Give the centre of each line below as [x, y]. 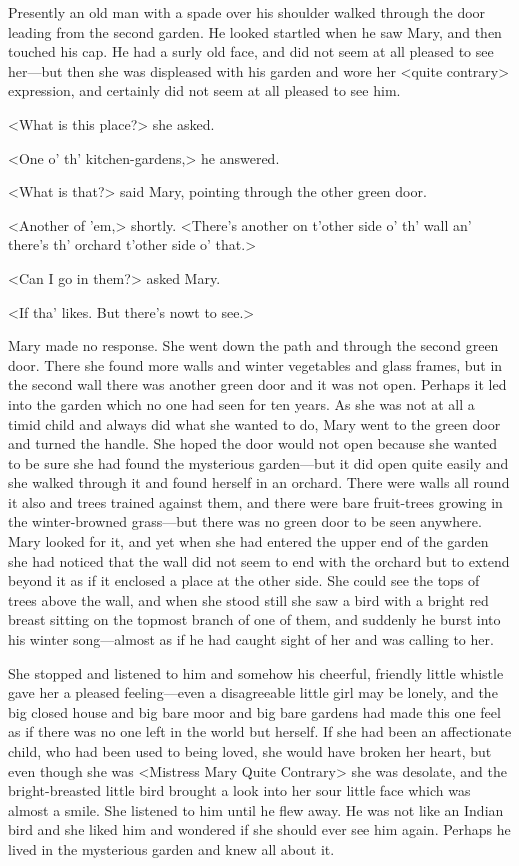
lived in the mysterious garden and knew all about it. [171, 848]
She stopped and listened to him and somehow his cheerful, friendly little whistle [256, 672]
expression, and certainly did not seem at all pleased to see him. [204, 90]
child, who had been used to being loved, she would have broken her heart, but [250, 751]
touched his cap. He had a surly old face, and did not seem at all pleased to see [251, 51]
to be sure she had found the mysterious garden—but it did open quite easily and [258, 462]
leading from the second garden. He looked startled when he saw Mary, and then [255, 31]
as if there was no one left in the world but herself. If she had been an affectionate [260, 731]
